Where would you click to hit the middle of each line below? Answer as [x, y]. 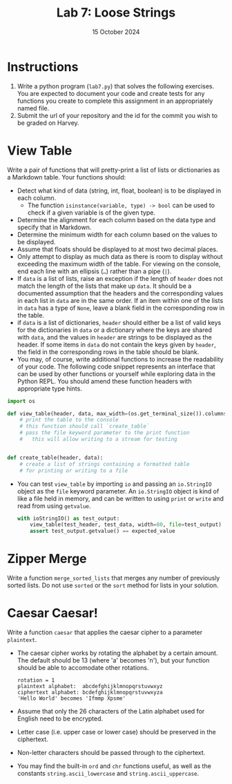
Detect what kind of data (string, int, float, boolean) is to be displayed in [119, 190]
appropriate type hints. [50, 389]
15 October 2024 [116, 32]
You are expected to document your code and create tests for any [111, 93]
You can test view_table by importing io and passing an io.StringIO [114, 484]
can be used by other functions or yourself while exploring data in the [116, 373]
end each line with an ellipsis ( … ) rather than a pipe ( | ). [94, 271]
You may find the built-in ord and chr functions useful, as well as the [114, 766]
